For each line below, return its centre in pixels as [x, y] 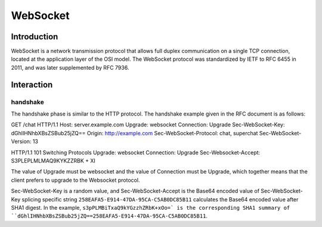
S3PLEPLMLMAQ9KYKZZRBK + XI [53, 160]
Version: [21, 142]
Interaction [32, 84]
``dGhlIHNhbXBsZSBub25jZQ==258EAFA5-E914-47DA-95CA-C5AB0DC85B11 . [109, 216]
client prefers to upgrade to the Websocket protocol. [75, 180]
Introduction [35, 37]
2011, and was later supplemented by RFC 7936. [70, 67]
